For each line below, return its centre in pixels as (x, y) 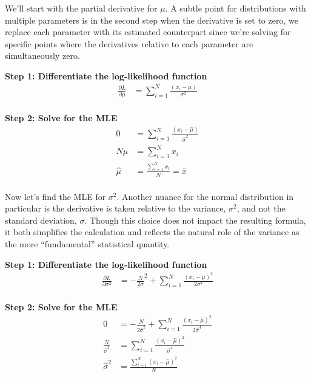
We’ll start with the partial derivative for (81, 8)
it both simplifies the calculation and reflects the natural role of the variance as (152, 232)
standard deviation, (41, 220)
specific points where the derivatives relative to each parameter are (129, 43)
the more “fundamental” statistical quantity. (87, 244)
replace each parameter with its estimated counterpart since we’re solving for (148, 32)
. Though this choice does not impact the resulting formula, (195, 220)
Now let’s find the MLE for (55, 196)
